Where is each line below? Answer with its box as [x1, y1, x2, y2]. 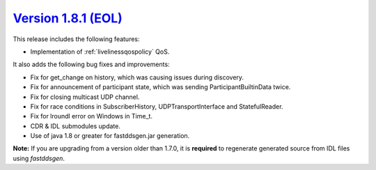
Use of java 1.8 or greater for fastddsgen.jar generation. [30, 132, 190, 140]
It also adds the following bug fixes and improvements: [13, 60, 170, 69]
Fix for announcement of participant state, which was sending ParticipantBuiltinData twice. [30, 83, 291, 91]
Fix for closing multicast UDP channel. [30, 93, 140, 101]
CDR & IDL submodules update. [30, 122, 121, 130]
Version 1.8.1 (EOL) [13, 10, 123, 26]
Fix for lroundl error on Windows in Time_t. [30, 112, 153, 121]
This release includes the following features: [13, 35, 140, 43]
